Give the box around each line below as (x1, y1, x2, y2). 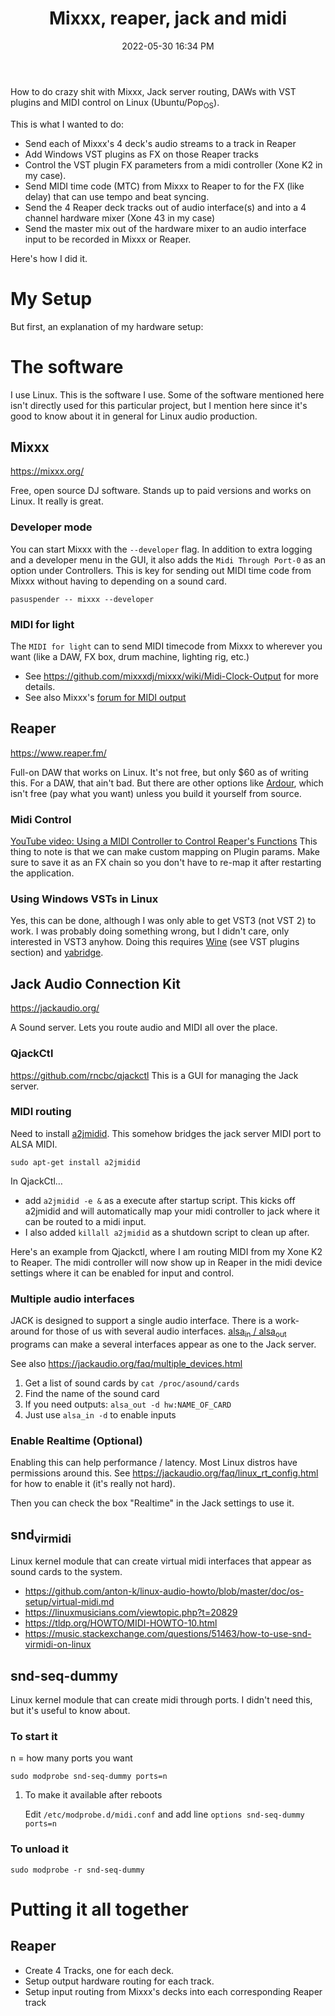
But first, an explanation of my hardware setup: (10, 320, 204, 332)
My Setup (10, 287, 93, 310)
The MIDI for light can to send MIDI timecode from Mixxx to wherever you (10, 640, 323, 652)
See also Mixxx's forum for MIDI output (24, 692, 187, 704)
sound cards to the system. (10, 1566, 123, 1578)
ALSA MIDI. (10, 1138, 58, 1150)
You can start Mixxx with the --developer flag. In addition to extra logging (10, 543, 313, 555)
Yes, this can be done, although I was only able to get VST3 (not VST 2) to (10, 915, 317, 927)
